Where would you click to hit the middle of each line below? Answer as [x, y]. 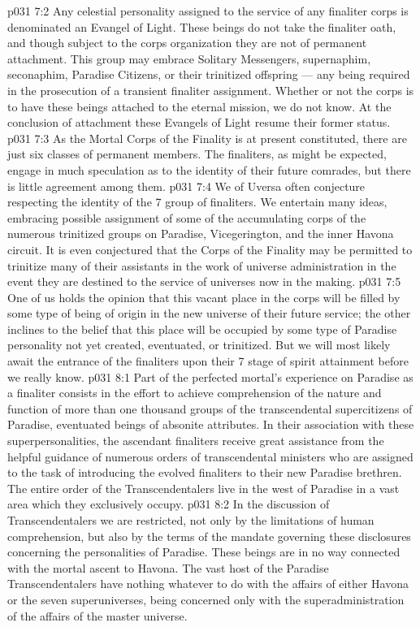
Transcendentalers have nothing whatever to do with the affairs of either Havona [208, 584]
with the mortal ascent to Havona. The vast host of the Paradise [168, 567]
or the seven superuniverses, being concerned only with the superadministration [206, 599]
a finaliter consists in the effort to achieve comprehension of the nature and [195, 393]
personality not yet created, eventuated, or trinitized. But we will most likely [199, 345]
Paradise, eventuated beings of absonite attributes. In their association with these [211, 424]
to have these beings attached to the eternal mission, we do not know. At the [199, 106]
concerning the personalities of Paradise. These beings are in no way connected [204, 552]
